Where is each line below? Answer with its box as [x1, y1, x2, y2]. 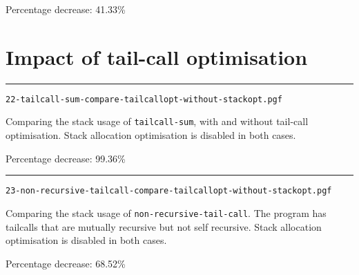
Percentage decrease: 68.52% [6, 256, 126, 270]
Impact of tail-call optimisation [6, 42, 308, 70]
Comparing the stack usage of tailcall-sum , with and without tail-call [6, 114, 309, 129]
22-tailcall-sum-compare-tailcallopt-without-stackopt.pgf [6, 94, 282, 104]
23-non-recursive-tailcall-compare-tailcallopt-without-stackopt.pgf [6, 186, 332, 196]
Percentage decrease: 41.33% [6, 2, 126, 16]
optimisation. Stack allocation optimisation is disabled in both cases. [6, 128, 296, 142]
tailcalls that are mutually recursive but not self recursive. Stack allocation [6, 219, 322, 234]
